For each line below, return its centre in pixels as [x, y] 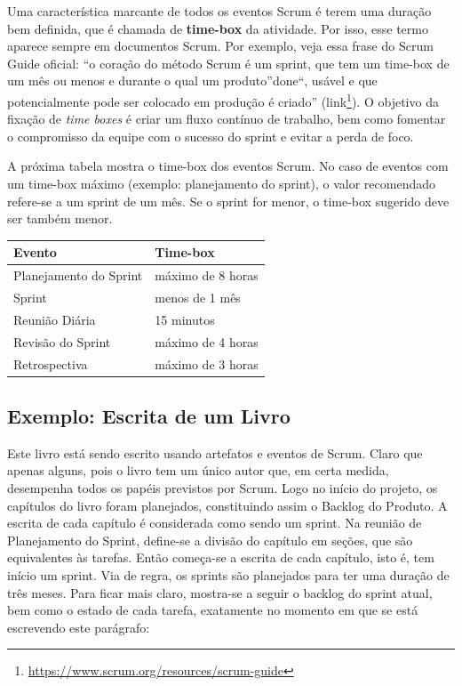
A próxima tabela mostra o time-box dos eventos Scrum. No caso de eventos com [228, 166]
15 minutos [185, 319]
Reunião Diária [55, 319]
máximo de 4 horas [207, 341]
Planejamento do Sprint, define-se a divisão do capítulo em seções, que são [210, 540]
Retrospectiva [51, 363]
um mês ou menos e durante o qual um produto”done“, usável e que [192, 81]
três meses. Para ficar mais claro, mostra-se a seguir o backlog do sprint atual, [220, 592]
